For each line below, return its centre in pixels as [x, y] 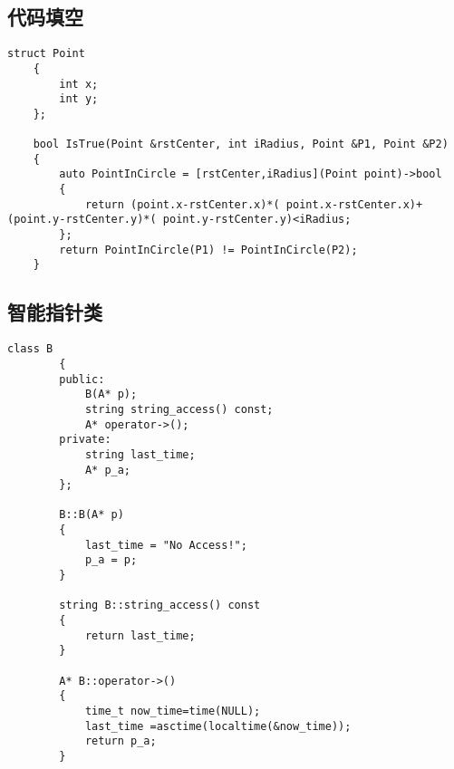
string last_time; [140, 454]
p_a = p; [111, 560]
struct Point [46, 54]
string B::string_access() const [160, 606]
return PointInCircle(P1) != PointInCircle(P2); [208, 250]
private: [85, 440]
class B [30, 349]
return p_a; [121, 741]
